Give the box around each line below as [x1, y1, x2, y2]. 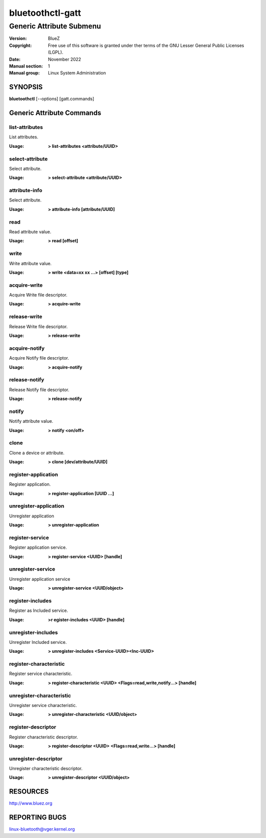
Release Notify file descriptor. [9, 387, 69, 393]
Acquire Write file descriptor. [9, 292, 67, 298]
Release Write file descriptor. [9, 323, 68, 330]
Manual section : [9, 63, 43, 69]
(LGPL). [48, 49, 64, 55]
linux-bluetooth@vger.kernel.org [9, 826, 75, 832]
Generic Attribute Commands [9, 109, 101, 117]
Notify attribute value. [9, 418, 54, 424]
